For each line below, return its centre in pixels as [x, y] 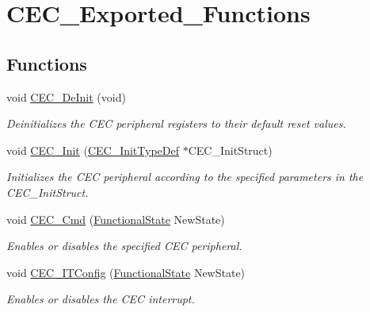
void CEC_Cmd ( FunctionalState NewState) [116, 219]
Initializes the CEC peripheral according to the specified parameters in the [185, 177]
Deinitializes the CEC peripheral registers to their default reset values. [176, 123]
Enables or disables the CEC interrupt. [101, 299]
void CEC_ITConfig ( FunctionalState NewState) [126, 272]
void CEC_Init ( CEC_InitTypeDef [93, 150]
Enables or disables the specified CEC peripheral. [124, 246]
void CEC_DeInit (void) [66, 96]
